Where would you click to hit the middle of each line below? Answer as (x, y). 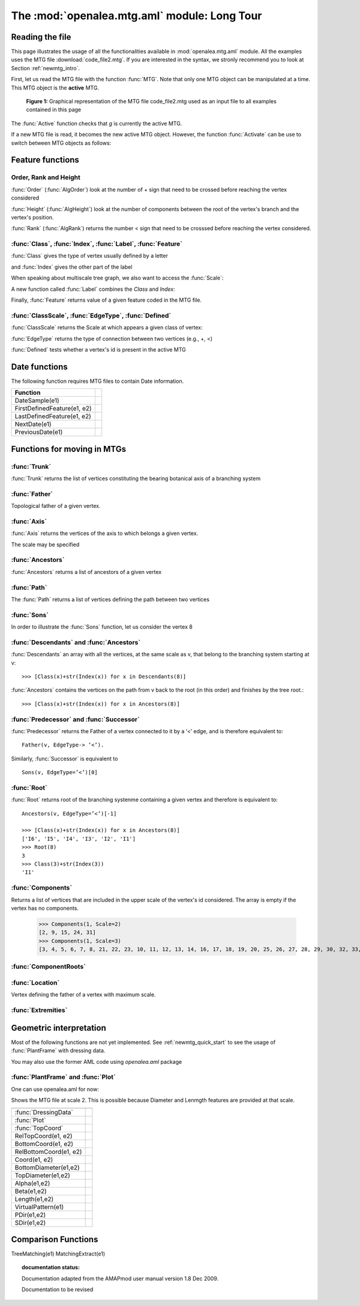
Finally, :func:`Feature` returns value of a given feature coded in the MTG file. (106, 300)
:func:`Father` (32, 494)
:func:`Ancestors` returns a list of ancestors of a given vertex (86, 572)
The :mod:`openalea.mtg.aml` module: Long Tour (136, 16)
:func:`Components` (41, 888)
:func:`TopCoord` (39, 1128)
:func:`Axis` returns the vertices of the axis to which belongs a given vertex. (105, 533)
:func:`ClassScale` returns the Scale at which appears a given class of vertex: (107, 328)
